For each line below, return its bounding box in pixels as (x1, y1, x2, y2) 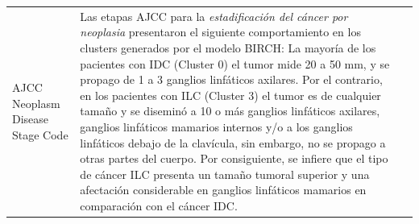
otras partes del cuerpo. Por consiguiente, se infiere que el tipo (80, 150, 388, 167)
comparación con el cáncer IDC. (80, 197, 238, 214)
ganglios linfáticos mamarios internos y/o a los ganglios (80, 118, 353, 135)
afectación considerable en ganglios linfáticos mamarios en (80, 181, 367, 198)
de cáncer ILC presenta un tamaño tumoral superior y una (80, 165, 370, 182)
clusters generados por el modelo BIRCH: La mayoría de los (80, 39, 376, 56)
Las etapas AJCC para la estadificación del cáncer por (80, 7, 348, 24)
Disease (12, 110, 49, 127)
